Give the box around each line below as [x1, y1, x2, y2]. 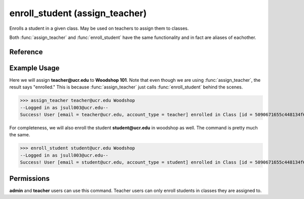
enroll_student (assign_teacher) [9, 8, 147, 19]
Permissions [9, 174, 50, 183]
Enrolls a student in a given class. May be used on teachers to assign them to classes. [9, 25, 189, 31]
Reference [9, 47, 43, 56]
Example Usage [9, 64, 60, 72]
